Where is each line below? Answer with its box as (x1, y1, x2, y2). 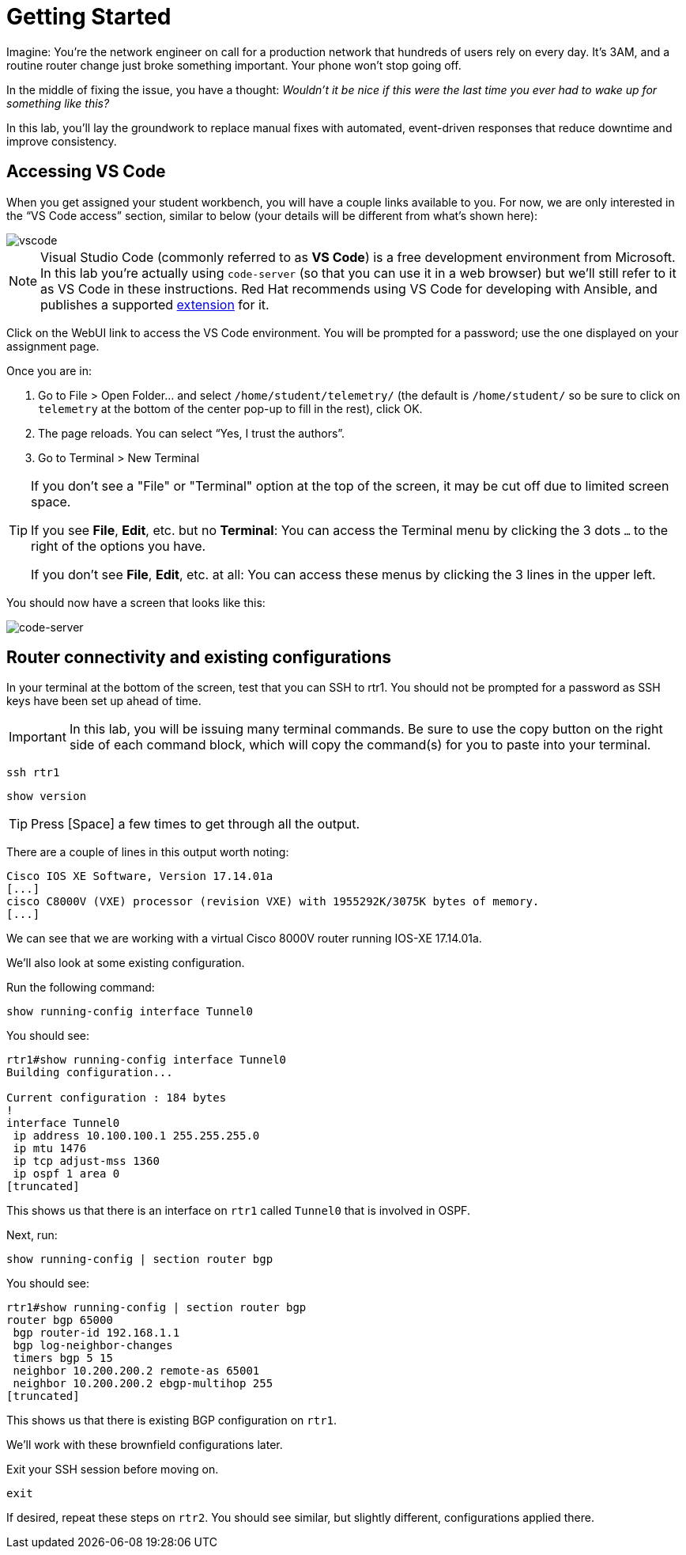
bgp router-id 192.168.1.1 (13, 1326, 180, 1340)
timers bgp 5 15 (13, 1352, 113, 1365)
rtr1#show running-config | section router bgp (6, 1301, 307, 1314)
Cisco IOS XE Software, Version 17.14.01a (6, 870, 273, 883)
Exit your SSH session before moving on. (6, 1462, 219, 1477)
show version (6, 790, 87, 803)
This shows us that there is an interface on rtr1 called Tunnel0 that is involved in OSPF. (6, 1204, 470, 1218)
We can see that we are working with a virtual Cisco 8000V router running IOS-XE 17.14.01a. (6, 931, 482, 946)
